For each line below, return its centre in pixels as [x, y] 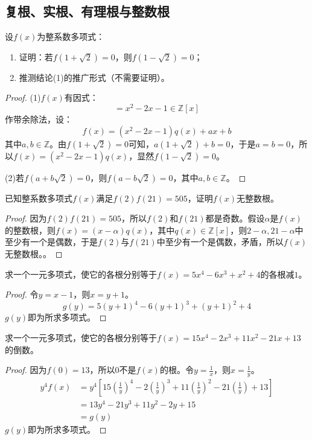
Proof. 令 [22, 294]
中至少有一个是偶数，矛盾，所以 [220, 242]
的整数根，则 [30, 230]
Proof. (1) [23, 97]
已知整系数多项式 [39, 198]
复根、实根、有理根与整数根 [87, 11]
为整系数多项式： [71, 37]
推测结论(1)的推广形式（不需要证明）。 [94, 77]
